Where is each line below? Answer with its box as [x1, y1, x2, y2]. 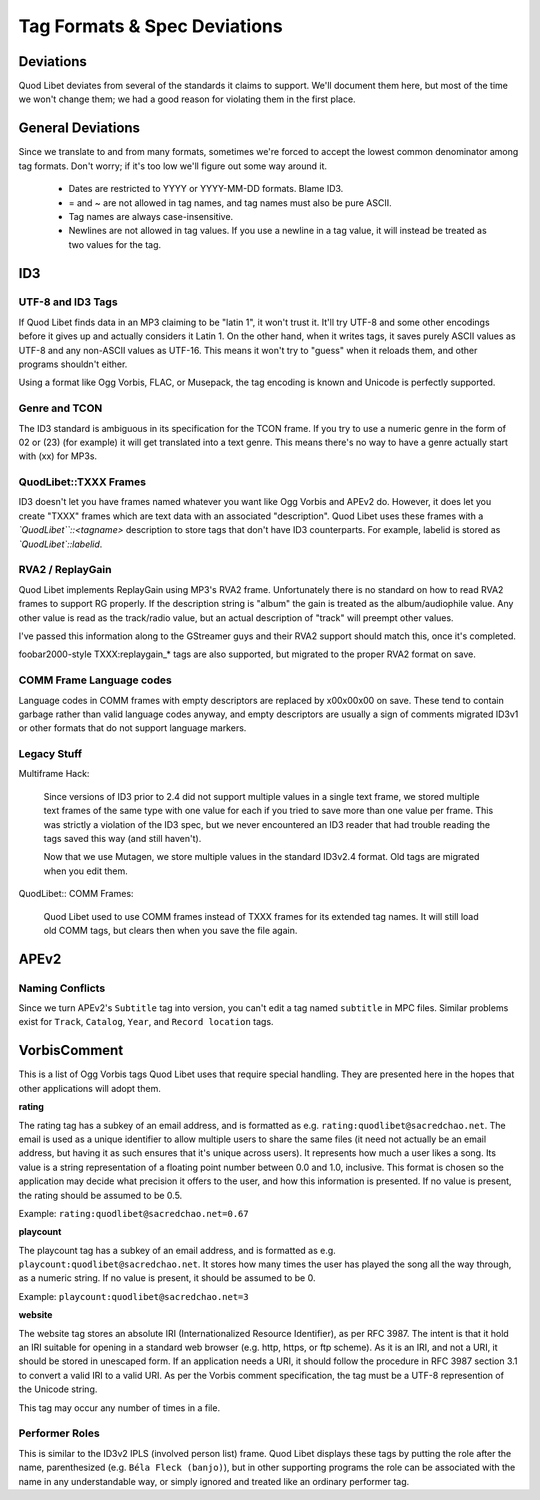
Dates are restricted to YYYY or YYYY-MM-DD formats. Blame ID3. [68, 183, 344, 195]
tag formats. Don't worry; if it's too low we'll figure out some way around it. [18, 160, 328, 172]
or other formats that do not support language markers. [18, 722, 247, 734]
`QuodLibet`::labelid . [18, 538, 103, 550]
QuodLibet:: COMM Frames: [18, 888, 134, 900]
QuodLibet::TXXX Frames [18, 475, 147, 489]
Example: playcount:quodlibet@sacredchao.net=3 [18, 1290, 249, 1302]
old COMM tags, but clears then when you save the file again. [43, 924, 298, 936]
